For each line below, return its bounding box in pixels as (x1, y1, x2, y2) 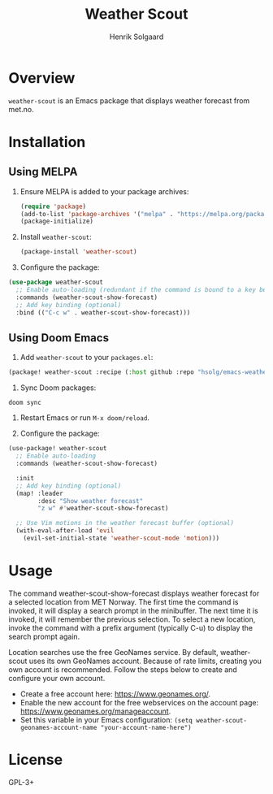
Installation (8, 132, 86, 151)
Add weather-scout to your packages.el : (19, 353, 154, 362)
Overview (8, 68, 76, 87)
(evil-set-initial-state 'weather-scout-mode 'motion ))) (23, 534, 220, 542)
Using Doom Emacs (8, 331, 110, 345)
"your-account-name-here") (100, 723, 193, 731)
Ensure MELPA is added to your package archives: (19, 186, 189, 196)
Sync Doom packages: (19, 383, 97, 393)
